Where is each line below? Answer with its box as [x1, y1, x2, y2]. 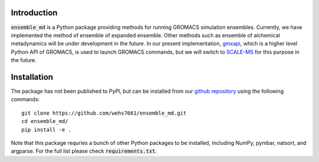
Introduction [11, 8, 58, 18]
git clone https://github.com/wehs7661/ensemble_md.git [21, 109, 187, 116]
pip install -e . [21, 126, 71, 133]
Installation [11, 72, 53, 82]
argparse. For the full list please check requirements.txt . [11, 148, 157, 155]
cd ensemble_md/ [21, 118, 69, 125]
